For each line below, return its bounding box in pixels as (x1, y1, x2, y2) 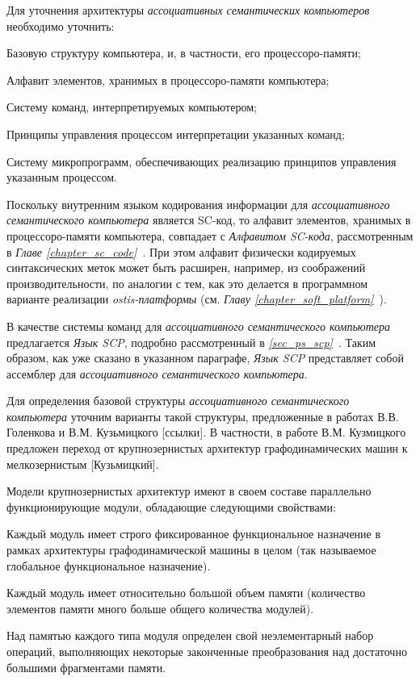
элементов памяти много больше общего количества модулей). (6, 600, 314, 616)
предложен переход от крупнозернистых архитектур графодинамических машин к (6, 440, 408, 457)
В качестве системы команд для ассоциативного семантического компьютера (6, 317, 391, 334)
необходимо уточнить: (6, 17, 115, 34)
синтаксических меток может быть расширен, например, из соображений (6, 259, 366, 276)
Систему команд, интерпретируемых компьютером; (6, 98, 257, 115)
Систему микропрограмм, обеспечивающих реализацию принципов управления (6, 152, 397, 169)
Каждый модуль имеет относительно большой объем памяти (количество (6, 584, 366, 601)
